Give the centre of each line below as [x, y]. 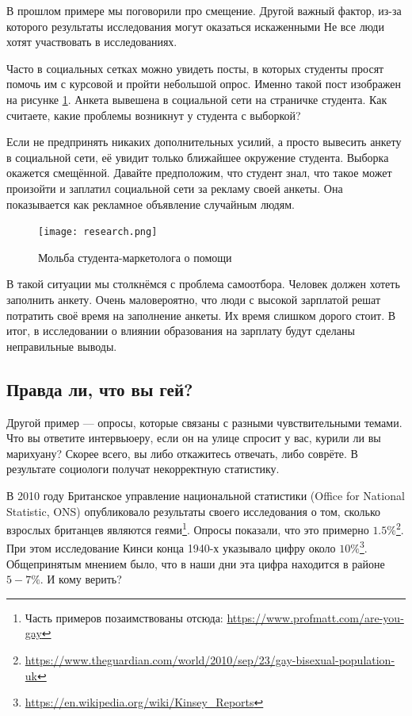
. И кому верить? [81, 579]
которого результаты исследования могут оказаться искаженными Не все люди [195, 26]
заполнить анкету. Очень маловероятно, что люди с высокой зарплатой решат [194, 299]
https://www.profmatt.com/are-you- [315, 617]
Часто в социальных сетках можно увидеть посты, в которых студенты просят [195, 68]
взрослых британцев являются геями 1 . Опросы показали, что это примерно [188, 528]
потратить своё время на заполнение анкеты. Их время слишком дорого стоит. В [201, 315]
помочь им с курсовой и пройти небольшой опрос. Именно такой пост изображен [204, 84]
